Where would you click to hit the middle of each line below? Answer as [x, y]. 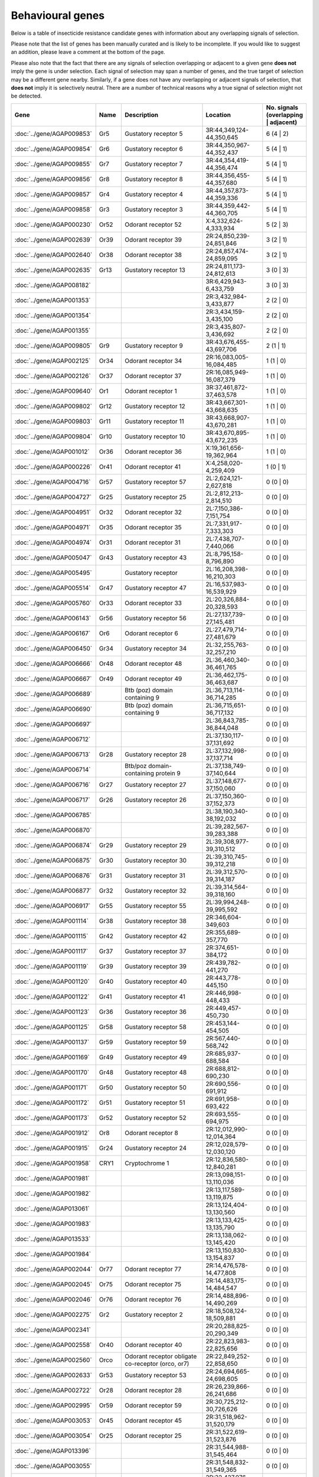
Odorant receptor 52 [153, 225]
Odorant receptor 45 [154, 1420]
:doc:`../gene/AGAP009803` [53, 421]
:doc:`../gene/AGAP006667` [53, 678]
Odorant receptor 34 [154, 360]
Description [142, 115]
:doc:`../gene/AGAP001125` [52, 1027]
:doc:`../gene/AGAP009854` [53, 149]
